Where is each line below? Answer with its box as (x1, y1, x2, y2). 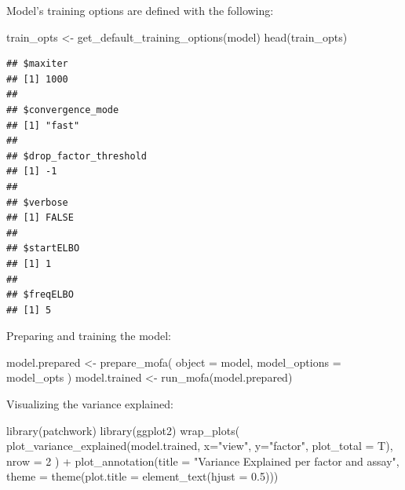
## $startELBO (6, 243, 80, 254)
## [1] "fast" (6, 119, 80, 131)
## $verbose (6, 196, 68, 208)
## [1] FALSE (6, 212, 74, 224)
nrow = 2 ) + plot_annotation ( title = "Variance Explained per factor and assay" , (6, 452, 400, 469)
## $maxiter (6, 58, 68, 70)
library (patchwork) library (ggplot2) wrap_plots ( (6, 422, 240, 438)
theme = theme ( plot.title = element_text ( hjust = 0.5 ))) (6, 468, 279, 485)
